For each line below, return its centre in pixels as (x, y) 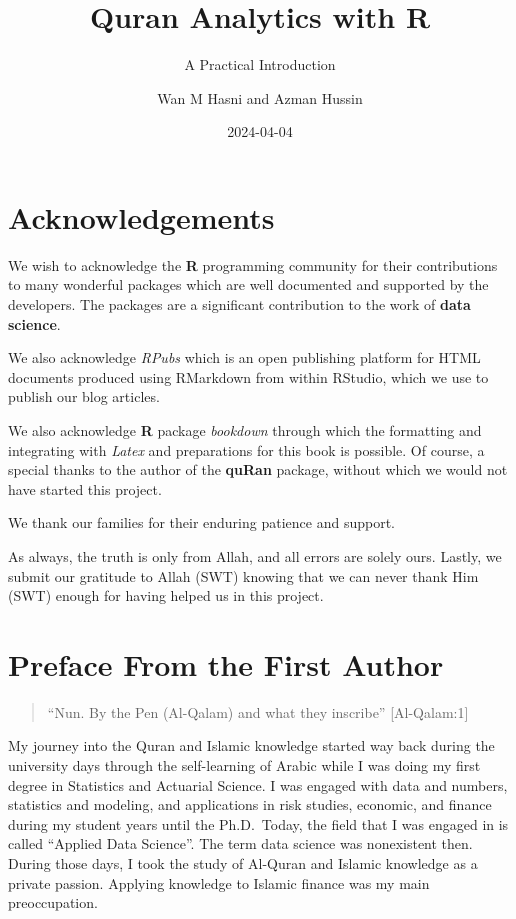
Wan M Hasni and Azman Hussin (260, 97)
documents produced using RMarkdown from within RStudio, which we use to (248, 376)
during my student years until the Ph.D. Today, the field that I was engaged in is (258, 823)
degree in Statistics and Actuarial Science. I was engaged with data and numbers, (258, 784)
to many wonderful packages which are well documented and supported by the (248, 284)
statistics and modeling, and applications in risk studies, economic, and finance (250, 804)
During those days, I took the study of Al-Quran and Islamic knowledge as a (243, 863)
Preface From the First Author (226, 663)
